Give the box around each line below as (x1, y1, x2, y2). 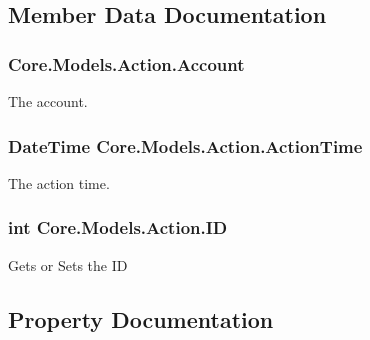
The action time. (8, 172, 110, 193)
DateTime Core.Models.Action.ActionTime (8, 133, 363, 158)
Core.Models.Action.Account (8, 51, 245, 76)
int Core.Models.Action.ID (8, 215, 228, 240)
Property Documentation (8, 303, 274, 334)
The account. (8, 91, 88, 111)
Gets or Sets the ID (8, 254, 128, 275)
